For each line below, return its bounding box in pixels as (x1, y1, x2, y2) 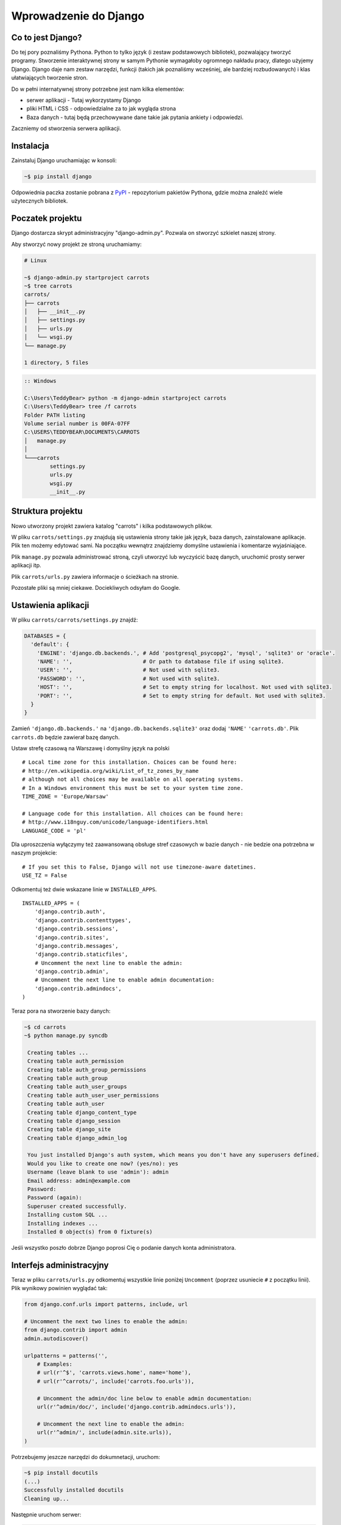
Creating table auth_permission (27, 1058, 124, 1064)
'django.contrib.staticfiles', (34, 951, 128, 958)
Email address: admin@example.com (27, 1177, 130, 1184)
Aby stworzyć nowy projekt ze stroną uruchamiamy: (11, 240, 142, 248)
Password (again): (27, 1194, 82, 1201)
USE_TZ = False (22, 872, 68, 879)
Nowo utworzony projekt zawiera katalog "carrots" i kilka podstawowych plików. (11, 522, 213, 529)
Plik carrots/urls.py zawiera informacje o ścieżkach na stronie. (11, 573, 179, 580)
